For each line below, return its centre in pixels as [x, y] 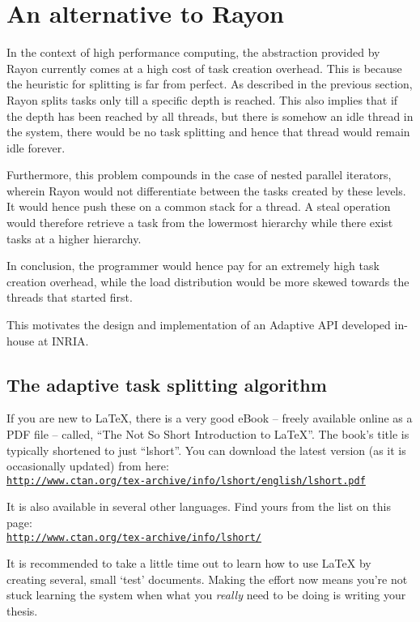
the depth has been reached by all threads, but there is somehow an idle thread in [210, 116]
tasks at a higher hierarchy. [74, 238]
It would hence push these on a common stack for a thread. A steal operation [199, 206]
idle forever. [36, 147]
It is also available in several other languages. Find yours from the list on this [199, 506]
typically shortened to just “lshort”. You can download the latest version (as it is [206, 450]
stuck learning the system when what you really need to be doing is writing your [206, 595]
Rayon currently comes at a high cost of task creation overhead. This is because [204, 68]
